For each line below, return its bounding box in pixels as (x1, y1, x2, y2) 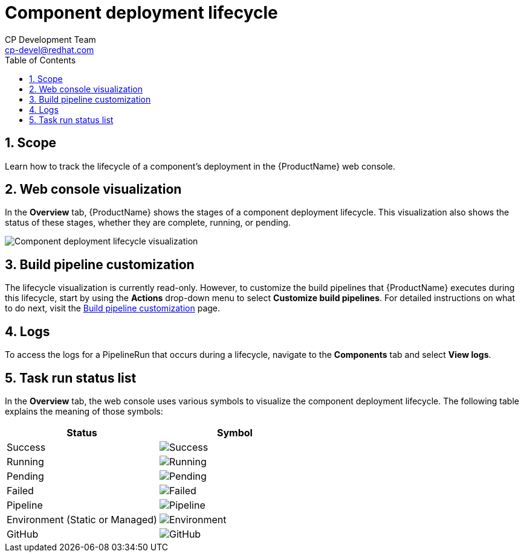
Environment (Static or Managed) (7, 513, 157, 526)
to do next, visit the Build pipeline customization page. (5, 303, 221, 314)
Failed (7, 484, 34, 497)
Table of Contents (5, 54, 76, 65)
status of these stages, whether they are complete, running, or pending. (5, 217, 291, 228)
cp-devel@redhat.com (5, 44, 94, 55)
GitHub (7, 527, 39, 540)
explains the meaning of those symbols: (5, 406, 163, 416)
